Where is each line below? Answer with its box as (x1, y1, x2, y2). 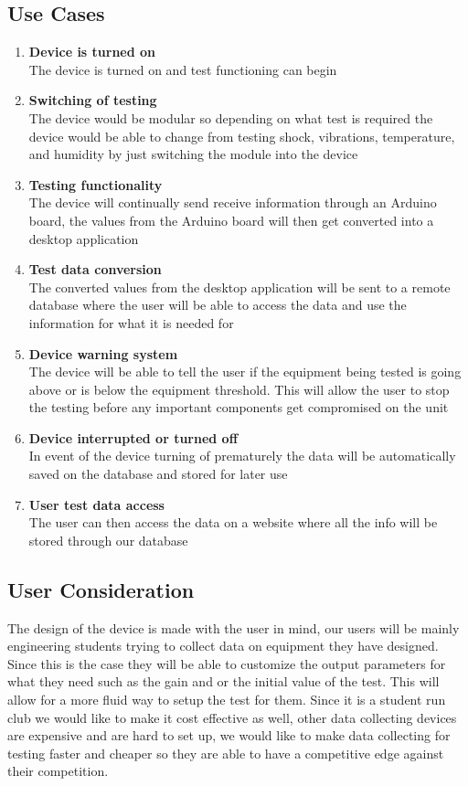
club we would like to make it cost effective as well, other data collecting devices (7, 707, 457, 727)
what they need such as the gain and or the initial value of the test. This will (7, 672, 440, 691)
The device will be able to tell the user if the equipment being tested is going (28, 362, 462, 381)
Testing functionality (28, 175, 163, 194)
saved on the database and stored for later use (28, 464, 288, 483)
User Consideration (7, 575, 195, 603)
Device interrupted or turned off (28, 428, 239, 447)
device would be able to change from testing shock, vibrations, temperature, (28, 126, 455, 145)
